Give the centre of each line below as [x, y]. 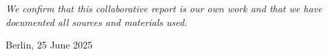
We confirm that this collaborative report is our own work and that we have [164, 9]
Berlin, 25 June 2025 [49, 45]
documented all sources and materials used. [96, 22]
